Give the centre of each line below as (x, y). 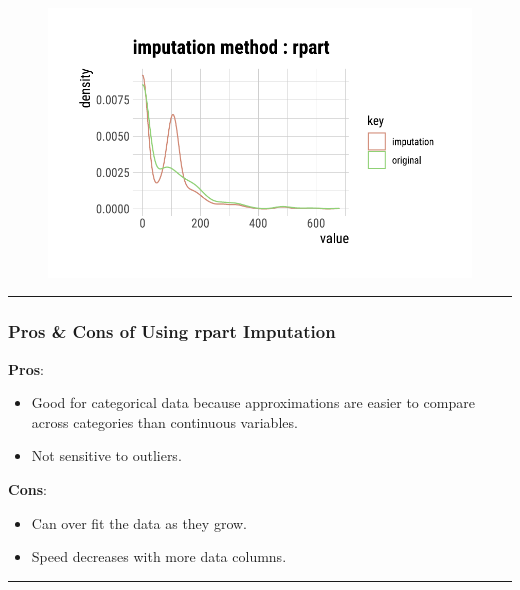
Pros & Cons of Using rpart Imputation (172, 331)
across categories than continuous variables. (164, 421)
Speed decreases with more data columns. (159, 556)
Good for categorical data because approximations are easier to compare (253, 402)
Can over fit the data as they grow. (139, 522)
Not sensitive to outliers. (106, 455)
